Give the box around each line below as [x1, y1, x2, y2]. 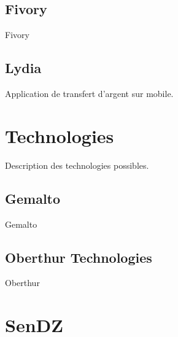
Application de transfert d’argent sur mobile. [5, 87, 174, 99]
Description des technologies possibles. [5, 158, 149, 171]
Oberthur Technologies [5, 247, 152, 266]
